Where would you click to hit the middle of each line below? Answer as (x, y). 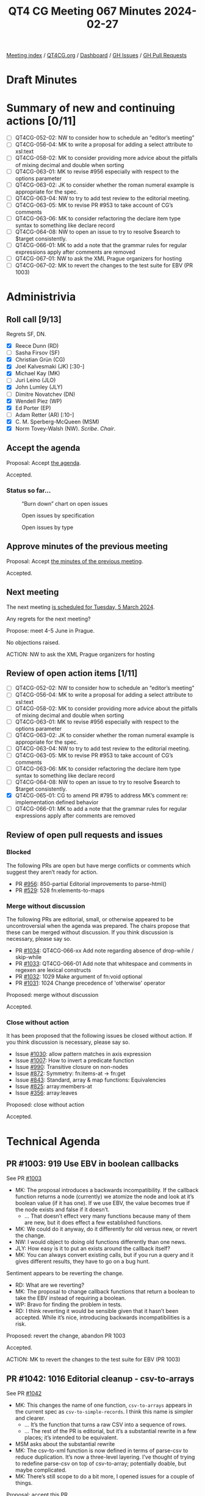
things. (24, 1483)
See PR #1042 (24, 1394)
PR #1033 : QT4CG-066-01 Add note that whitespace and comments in (103, 964)
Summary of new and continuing (91, 108)
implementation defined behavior (57, 802)
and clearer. (30, 1418)
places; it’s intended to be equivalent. (71, 1437)
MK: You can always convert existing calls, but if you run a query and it (104, 1255)
